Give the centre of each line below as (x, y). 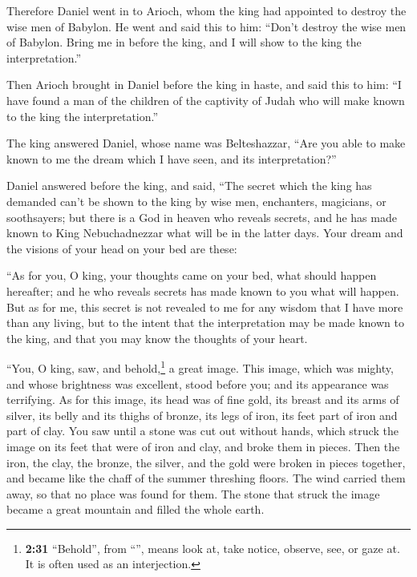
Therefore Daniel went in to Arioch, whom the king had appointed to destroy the (206, 10)
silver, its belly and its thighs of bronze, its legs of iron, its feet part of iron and (202, 415)
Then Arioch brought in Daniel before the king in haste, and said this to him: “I (204, 85)
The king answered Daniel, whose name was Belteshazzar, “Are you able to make (206, 143)
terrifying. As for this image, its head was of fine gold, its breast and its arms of (203, 399)
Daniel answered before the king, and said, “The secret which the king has (189, 186)
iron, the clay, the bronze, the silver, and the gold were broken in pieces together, (206, 462)
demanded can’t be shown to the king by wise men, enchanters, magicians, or (196, 201)
